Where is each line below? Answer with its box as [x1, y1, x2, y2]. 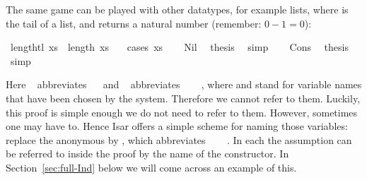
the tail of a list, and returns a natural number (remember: [6, 16, 262, 30]
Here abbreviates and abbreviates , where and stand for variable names [6, 77, 362, 92]
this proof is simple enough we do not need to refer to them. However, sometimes [6, 104, 358, 119]
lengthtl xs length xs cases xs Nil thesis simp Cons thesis [10, 40, 349, 54]
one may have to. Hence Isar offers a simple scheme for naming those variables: [6, 119, 348, 133]
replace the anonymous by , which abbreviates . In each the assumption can [6, 132, 352, 147]
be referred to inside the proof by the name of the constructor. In [6, 146, 289, 161]
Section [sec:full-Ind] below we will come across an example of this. [6, 160, 297, 174]
